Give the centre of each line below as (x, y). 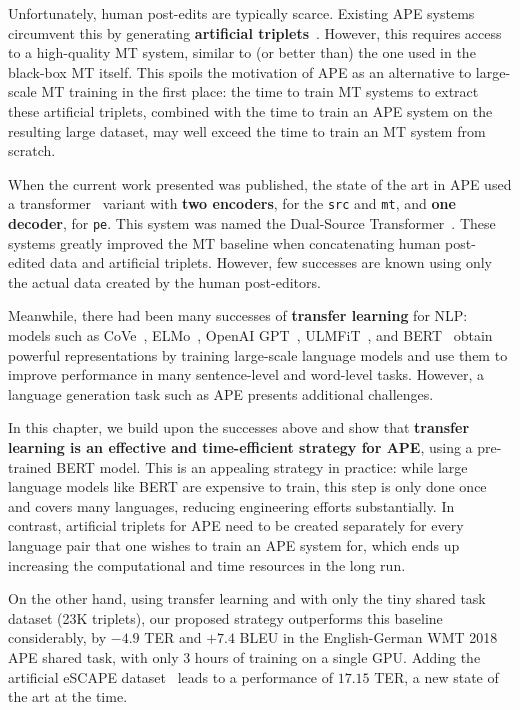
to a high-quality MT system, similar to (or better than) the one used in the (242, 52)
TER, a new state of (436, 676)
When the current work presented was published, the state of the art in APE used (260, 183)
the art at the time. (68, 696)
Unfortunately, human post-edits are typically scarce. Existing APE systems (241, 13)
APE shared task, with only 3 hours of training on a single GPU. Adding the (244, 656)
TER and (173, 637)
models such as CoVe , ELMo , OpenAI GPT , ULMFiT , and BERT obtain (250, 335)
